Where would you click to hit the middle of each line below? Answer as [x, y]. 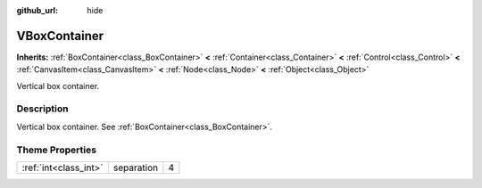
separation [136, 168]
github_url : [37, 10]
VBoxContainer [60, 36]
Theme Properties [57, 150]
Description [42, 109]
